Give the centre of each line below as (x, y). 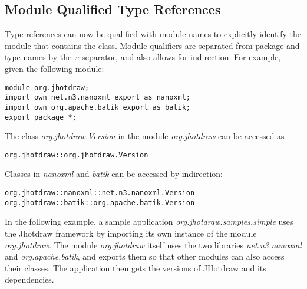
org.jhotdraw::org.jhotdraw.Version (77, 155)
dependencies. (29, 279)
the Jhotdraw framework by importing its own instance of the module (131, 233)
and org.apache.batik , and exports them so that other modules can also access (145, 256)
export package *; (41, 117)
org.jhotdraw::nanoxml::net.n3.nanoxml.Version (100, 193)
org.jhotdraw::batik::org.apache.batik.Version (100, 203)
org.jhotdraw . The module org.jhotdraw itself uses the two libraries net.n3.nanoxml (153, 244)
